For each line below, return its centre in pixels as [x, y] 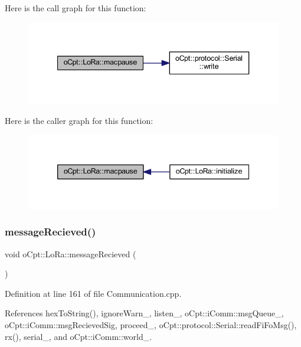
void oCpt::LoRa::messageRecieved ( [71, 253]
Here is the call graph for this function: [76, 8]
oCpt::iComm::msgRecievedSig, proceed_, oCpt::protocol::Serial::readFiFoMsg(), [151, 325]
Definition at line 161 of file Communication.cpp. [93, 293]
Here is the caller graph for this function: [79, 120]
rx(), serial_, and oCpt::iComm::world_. [78, 336]
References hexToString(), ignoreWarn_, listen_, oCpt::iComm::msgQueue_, [144, 313]
